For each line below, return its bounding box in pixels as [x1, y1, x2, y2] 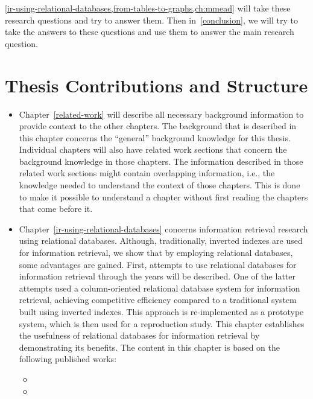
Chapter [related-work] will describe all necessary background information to [19, 107, 304, 120]
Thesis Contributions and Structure [5, 72, 308, 97]
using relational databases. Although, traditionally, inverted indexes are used [19, 234, 303, 247]
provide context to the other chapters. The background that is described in [19, 120, 297, 132]
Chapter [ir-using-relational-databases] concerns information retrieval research [19, 222, 308, 235]
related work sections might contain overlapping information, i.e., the [19, 167, 275, 179]
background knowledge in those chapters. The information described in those [19, 155, 303, 167]
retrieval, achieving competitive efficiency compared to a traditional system [19, 293, 297, 306]
